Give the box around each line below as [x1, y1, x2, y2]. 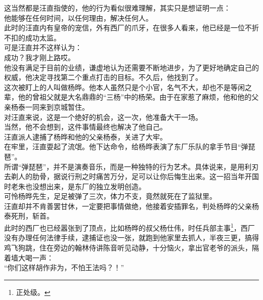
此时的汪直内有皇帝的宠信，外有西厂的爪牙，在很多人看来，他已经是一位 [4, 22, 245, 33]
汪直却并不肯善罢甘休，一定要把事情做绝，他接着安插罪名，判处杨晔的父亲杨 [4, 200, 259, 211]
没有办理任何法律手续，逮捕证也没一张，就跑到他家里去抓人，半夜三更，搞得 [4, 232, 259, 243]
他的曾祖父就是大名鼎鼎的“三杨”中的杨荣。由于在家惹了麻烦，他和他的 [18, 92, 252, 102]
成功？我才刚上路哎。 [4, 52, 75, 62]
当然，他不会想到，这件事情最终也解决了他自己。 [4, 121, 167, 132]
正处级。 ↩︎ [16, 286, 51, 297]
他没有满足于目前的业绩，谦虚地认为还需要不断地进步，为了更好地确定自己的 [4, 62, 259, 72]
